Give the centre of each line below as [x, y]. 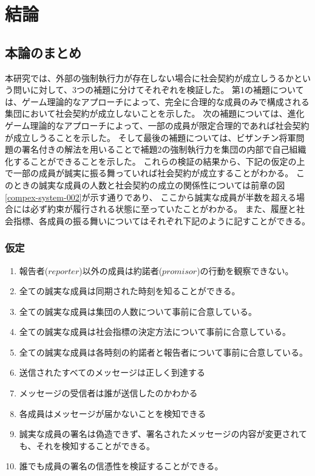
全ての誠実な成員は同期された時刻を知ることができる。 [130, 291]
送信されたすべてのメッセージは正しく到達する [112, 372]
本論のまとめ [43, 52]
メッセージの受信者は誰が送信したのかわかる [108, 393]
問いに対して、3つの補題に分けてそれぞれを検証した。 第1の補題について [158, 90]
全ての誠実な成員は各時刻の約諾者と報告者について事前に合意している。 [163, 352]
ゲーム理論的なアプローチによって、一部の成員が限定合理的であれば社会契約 [157, 125]
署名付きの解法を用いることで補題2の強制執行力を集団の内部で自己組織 [164, 149]
